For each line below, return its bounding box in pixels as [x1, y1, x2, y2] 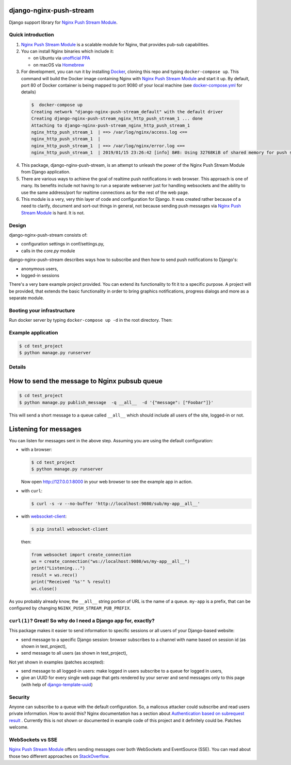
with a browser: [21, 447, 52, 452]
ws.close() [31, 586, 57, 591]
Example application [9, 330, 58, 336]
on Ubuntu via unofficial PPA [33, 55, 91, 61]
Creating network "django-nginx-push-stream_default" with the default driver [31, 109, 223, 114]
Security [9, 694, 30, 700]
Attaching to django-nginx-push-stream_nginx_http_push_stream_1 [31, 122, 190, 128]
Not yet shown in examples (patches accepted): [9, 659, 105, 665]
